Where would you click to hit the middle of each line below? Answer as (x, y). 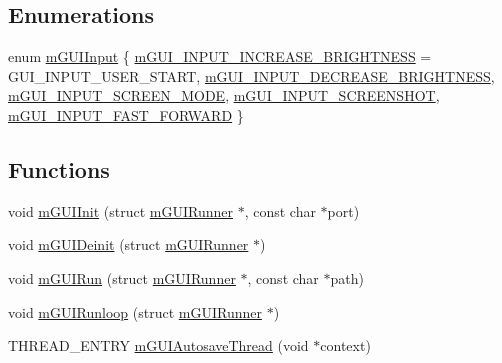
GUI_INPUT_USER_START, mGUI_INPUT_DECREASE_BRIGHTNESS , (251, 75)
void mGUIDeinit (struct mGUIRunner (128, 244)
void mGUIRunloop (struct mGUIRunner (135, 311)
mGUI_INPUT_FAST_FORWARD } (126, 114)
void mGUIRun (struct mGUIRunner (122, 277)
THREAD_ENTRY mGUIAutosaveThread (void (158, 345)
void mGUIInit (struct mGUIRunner (120, 210)
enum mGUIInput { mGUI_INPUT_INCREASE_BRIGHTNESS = (220, 56)
